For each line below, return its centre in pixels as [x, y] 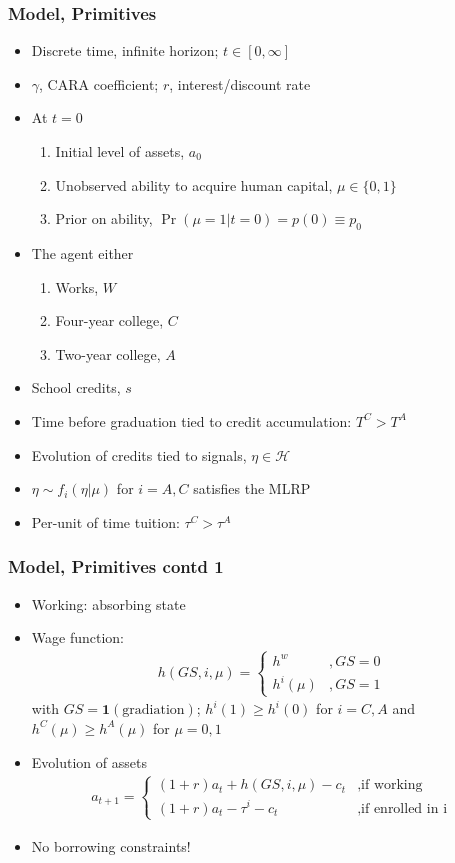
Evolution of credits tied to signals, [139, 454]
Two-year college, [108, 353]
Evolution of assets [89, 761]
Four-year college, [109, 320]
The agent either [82, 252]
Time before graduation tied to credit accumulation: [191, 420]
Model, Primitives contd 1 [116, 566]
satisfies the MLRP [252, 488]
